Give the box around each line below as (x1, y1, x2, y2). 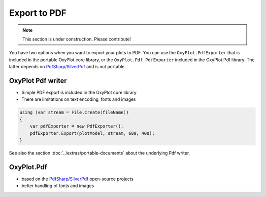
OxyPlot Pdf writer (9, 77, 67, 85)
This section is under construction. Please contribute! (22, 36, 131, 42)
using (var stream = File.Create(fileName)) (19, 110, 129, 116)
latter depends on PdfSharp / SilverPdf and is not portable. (9, 64, 126, 70)
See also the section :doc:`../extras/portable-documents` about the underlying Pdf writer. (9, 150, 190, 156)
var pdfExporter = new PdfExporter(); (30, 123, 124, 129)
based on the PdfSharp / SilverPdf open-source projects (21, 176, 134, 182)
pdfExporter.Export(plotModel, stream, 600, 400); (30, 130, 155, 136)
